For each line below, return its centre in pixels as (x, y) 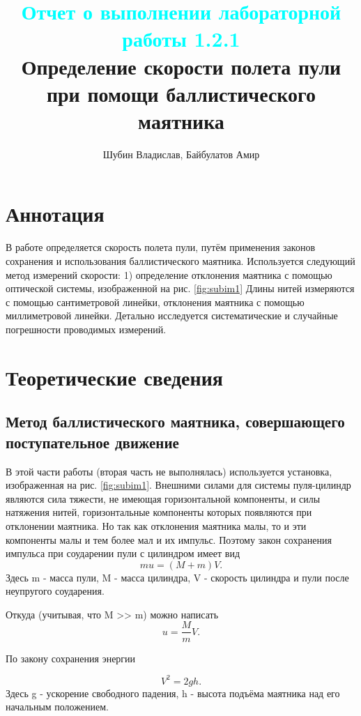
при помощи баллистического (181, 93)
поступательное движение (92, 442)
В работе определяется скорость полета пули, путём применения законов (160, 247)
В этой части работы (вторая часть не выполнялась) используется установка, (169, 471)
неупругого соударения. (55, 591)
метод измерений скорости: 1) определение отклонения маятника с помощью (169, 274)
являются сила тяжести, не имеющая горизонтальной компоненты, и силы (163, 498)
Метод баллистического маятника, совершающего (175, 421)
